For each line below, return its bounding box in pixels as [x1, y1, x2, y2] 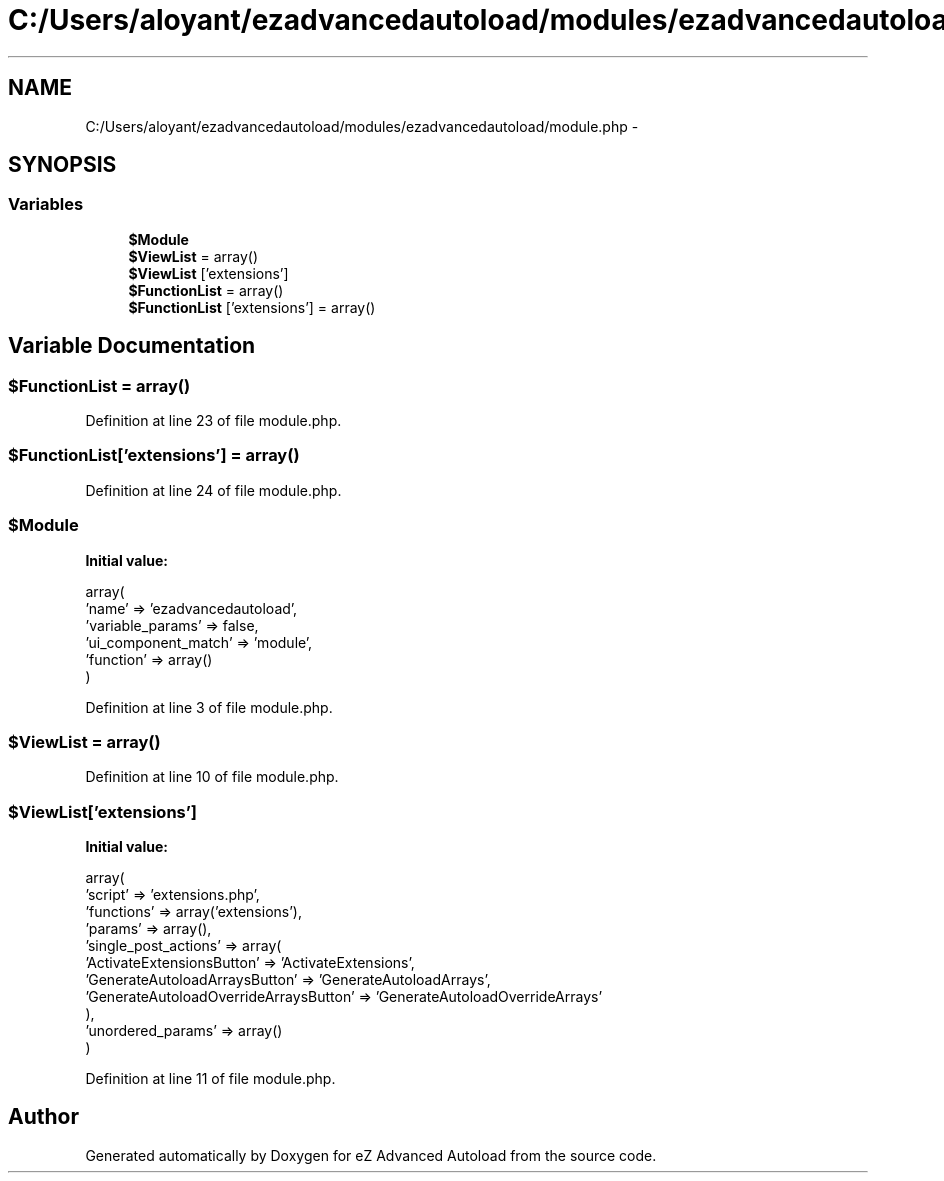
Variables [8, 194, 84, 215]
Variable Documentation [8, 333, 256, 359]
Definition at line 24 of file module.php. [85, 481, 342, 499]
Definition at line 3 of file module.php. [85, 698, 333, 716]
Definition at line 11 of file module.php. [85, 1070, 336, 1088]
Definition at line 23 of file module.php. [85, 412, 342, 430]
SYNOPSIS [8, 152, 117, 178]
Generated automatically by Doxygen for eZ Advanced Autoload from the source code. [85, 1146, 657, 1164]
